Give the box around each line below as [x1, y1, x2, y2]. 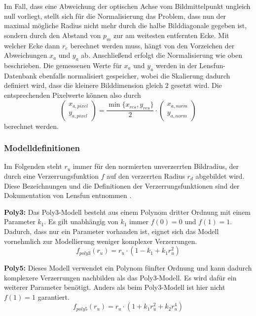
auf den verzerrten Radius [107, 170, 185, 181]
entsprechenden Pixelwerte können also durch [4, 89, 141, 100]
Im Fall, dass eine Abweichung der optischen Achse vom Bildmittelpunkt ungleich [4, 1, 251, 11]
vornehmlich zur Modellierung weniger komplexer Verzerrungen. [4, 236, 197, 246]
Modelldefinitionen [4, 142, 80, 154]
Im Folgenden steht [4, 161, 62, 171]
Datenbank [4, 70, 37, 80]
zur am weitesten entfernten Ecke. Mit [113, 30, 229, 40]
